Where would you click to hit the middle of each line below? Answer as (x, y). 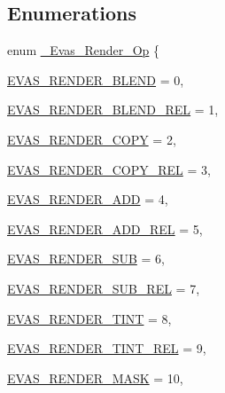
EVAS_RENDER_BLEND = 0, (96, 79)
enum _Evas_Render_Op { (84, 50)
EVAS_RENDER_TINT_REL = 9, (107, 348)
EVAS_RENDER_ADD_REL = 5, (105, 228)
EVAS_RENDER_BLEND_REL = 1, (113, 110)
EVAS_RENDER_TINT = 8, (89, 318)
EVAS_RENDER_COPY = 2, (92, 139)
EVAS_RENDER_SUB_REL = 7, (104, 288)
